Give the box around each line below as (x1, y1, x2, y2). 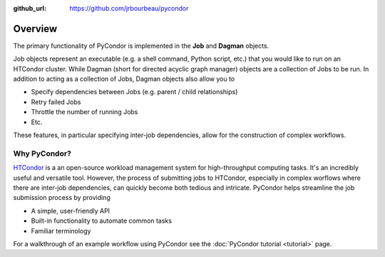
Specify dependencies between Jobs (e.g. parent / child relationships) (31, 88, 238, 96)
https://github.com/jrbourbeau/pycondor (69, 4, 189, 12)
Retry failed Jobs (31, 97, 81, 106)
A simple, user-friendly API (31, 206, 111, 215)
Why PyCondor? (13, 148, 71, 158)
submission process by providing (13, 193, 111, 202)
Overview (13, 22, 58, 35)
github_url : (13, 4, 46, 12)
